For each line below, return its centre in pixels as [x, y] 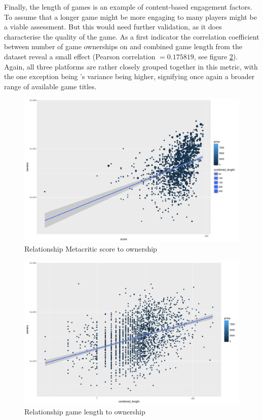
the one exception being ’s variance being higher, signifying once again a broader [129, 76]
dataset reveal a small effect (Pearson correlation [80, 56]
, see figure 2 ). [216, 56]
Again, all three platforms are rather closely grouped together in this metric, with [131, 66]
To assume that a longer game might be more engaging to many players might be [130, 16]
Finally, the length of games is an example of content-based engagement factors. [128, 7]
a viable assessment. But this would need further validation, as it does [113, 27]
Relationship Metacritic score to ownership [91, 249]
